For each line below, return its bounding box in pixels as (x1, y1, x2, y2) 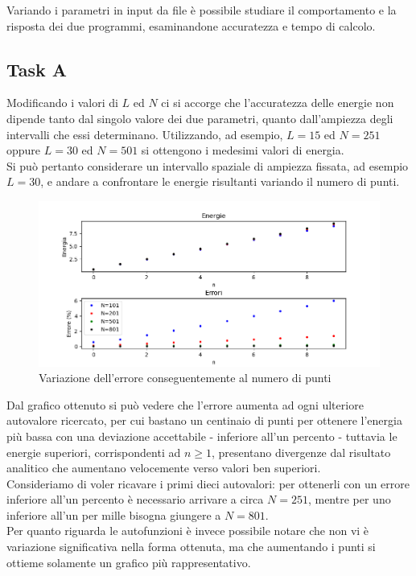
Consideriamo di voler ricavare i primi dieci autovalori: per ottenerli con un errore (6, 475, 410, 492)
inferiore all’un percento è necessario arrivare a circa (6, 491, 264, 508)
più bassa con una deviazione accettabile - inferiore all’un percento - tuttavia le (6, 427, 397, 444)
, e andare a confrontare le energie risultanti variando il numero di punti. (40, 173, 400, 190)
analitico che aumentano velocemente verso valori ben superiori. (6, 459, 321, 476)
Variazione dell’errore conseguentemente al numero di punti (39, 369, 332, 386)
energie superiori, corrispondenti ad (6, 443, 181, 460)
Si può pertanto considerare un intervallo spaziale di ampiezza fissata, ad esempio (6, 157, 409, 174)
